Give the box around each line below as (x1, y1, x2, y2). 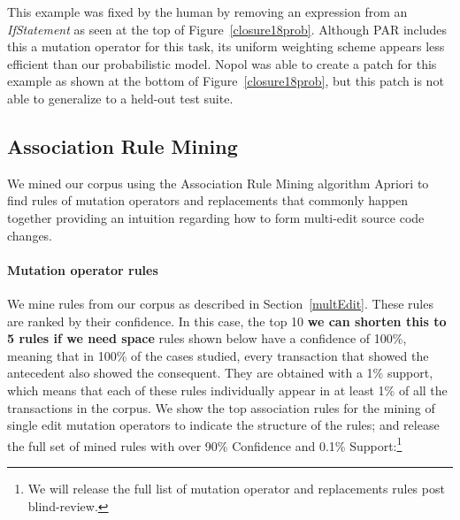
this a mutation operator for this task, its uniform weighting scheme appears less (7, 37, 445, 56)
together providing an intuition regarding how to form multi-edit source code (7, 208, 425, 226)
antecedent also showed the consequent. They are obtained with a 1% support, (7, 363, 433, 382)
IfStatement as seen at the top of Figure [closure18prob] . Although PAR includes (7, 19, 447, 38)
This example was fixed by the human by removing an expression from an (7, 3, 408, 20)
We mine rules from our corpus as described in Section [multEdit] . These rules (7, 294, 433, 312)
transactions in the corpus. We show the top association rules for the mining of (7, 398, 435, 417)
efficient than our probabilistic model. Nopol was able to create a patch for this (7, 54, 437, 73)
